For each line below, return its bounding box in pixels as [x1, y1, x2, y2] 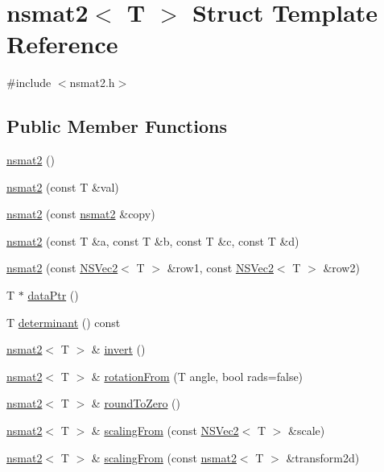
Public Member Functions [6, 114, 227, 139]
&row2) [323, 259, 360, 276]
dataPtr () [27, 287, 79, 304]
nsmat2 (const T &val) [6, 178, 119, 195]
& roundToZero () [91, 395, 180, 412]
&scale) [288, 422, 325, 439]
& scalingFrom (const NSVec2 [91, 422, 239, 439]
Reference [6, 27, 118, 60]
